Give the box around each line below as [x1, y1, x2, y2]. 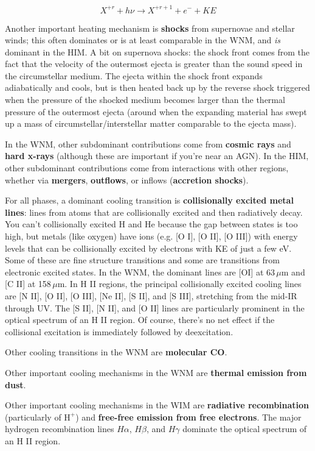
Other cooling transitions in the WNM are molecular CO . [5, 346, 227, 358]
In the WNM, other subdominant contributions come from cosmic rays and [5, 137, 291, 150]
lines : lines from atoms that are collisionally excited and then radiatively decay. [5, 205, 303, 218]
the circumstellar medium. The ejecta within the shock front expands [5, 69, 263, 82]
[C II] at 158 [5, 277, 51, 290]
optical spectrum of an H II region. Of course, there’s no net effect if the [5, 313, 275, 326]
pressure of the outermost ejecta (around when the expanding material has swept [5, 105, 307, 118]
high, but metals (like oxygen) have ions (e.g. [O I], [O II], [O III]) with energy [5, 230, 298, 242]
